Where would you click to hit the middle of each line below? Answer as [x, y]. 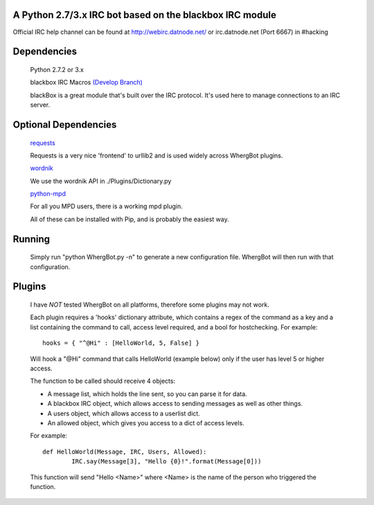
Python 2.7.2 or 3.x [57, 69]
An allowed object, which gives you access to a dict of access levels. [146, 422]
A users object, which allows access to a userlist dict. [124, 413]
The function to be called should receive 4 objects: [103, 381]
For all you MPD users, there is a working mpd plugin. [106, 206]
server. [40, 105]
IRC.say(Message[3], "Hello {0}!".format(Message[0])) [167, 462]
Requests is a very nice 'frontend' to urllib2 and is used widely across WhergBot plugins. [157, 155]
